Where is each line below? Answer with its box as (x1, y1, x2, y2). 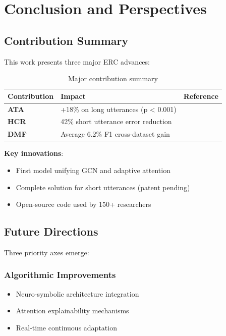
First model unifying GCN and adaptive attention (16, 164, 171, 175)
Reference (183, 90, 218, 101)
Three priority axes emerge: (4, 247, 89, 257)
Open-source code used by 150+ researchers (16, 199, 151, 209)
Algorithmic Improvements (4, 268, 116, 281)
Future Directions (4, 223, 98, 239)
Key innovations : (4, 148, 64, 158)
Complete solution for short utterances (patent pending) (16, 182, 190, 192)
